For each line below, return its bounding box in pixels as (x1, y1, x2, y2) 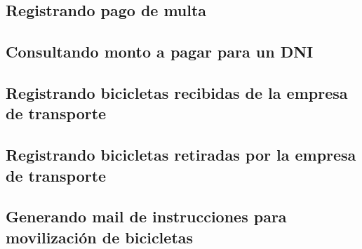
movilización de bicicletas (6, 226, 194, 248)
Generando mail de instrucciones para (6, 206, 287, 227)
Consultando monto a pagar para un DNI (6, 41, 314, 62)
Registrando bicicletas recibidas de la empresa (6, 81, 348, 103)
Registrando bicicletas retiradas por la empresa (6, 144, 356, 166)
